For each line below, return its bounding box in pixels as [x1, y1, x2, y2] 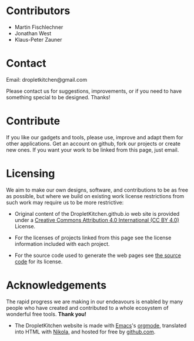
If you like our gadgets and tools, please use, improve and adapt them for [6, 133, 183, 141]
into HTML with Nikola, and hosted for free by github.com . [14, 328, 156, 335]
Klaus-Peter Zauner [14, 36, 63, 43]
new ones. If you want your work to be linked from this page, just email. [6, 146, 179, 153]
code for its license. [14, 258, 63, 265]
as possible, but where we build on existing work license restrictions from [6, 192, 185, 199]
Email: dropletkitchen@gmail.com [6, 76, 87, 83]
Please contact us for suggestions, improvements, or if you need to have [6, 87, 182, 95]
